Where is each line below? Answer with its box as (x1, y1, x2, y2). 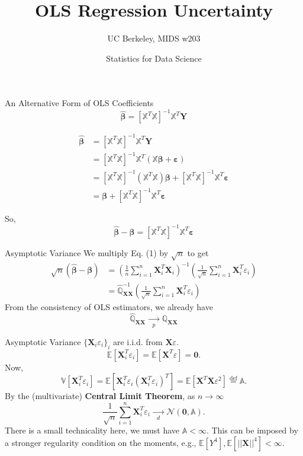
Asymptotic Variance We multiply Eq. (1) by (5, 246, 169, 259)
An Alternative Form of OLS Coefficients (5, 97, 154, 109)
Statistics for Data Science (106, 52, 202, 64)
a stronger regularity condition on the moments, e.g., (5, 436, 196, 448)
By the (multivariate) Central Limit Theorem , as (5, 390, 195, 402)
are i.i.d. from (113, 335, 163, 347)
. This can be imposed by (206, 424, 298, 436)
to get (187, 246, 209, 259)
